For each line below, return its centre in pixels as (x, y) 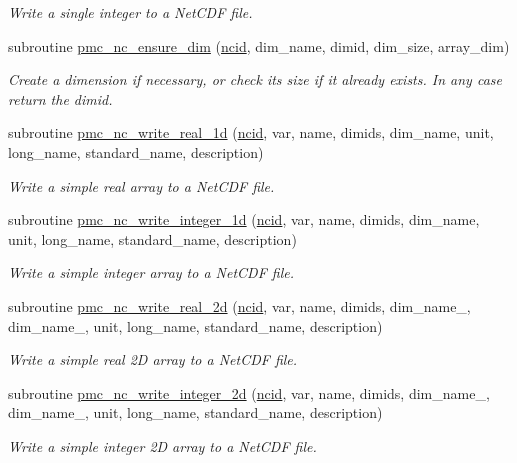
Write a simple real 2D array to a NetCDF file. (153, 359)
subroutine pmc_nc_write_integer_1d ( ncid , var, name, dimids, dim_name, (244, 219)
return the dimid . (60, 98)
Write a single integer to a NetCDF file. (130, 12)
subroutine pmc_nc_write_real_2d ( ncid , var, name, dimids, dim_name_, (239, 305)
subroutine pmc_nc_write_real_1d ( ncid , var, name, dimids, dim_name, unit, (251, 132)
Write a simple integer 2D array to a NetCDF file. (162, 445)
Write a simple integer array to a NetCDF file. (151, 272)
